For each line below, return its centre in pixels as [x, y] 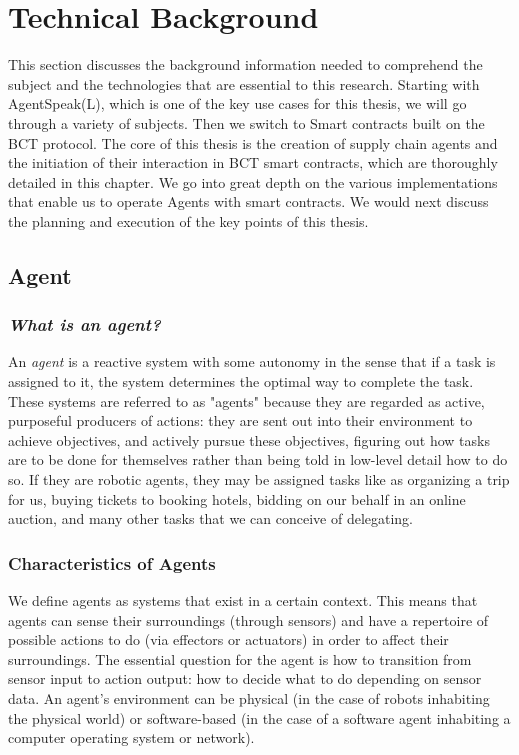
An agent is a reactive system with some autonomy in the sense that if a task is [252, 361]
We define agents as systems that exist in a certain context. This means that [243, 600]
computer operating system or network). [131, 737]
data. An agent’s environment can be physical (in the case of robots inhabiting [249, 698]
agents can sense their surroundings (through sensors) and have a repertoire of [248, 619]
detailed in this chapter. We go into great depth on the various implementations [253, 181]
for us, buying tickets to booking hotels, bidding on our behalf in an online [237, 498]
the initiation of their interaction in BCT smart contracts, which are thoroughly [253, 162]
